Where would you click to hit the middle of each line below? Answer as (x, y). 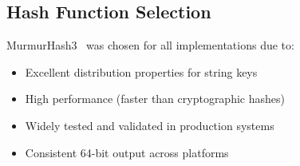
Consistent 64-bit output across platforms (127, 152)
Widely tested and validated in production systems (150, 125)
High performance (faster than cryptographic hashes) (155, 99)
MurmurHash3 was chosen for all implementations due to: (150, 45)
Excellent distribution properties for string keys (141, 71)
